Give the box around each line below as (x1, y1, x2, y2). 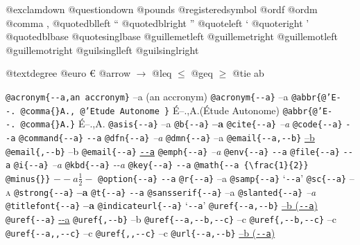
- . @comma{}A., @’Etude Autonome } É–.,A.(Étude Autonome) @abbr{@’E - (6, 102, 333, 117)
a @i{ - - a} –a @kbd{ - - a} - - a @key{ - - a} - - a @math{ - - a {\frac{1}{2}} (6, 157, 309, 172)
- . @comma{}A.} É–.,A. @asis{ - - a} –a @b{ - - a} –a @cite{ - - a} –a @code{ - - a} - (6, 116, 351, 131)
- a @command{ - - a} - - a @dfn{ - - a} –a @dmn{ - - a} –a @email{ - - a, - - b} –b (6, 129, 315, 144)
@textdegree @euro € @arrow (6, 66, 131, 80)
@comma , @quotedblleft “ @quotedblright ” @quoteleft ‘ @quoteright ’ (6, 15, 309, 30)
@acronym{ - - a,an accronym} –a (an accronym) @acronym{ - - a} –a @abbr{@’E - (6, 89, 341, 103)
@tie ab (232, 66, 264, 80)
